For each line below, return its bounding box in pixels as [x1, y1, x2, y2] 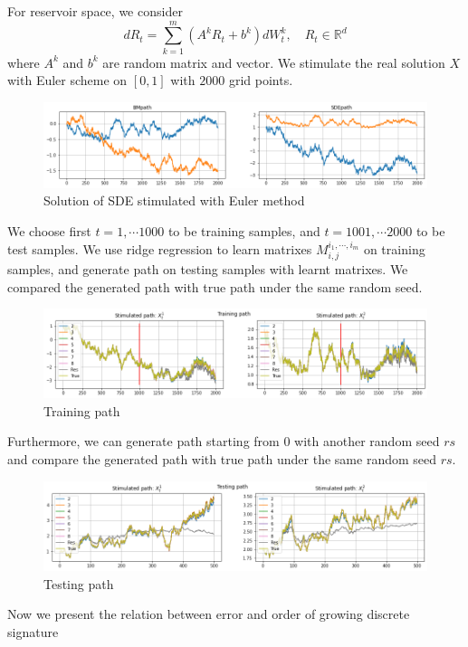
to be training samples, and [167, 222, 320, 241]
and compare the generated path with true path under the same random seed [7, 449, 437, 468]
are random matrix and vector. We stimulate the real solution [102, 52, 445, 71]
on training [363, 239, 425, 258]
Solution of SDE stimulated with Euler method [43, 191, 305, 210]
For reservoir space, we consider [7, 2, 183, 20]
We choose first [7, 222, 91, 241]
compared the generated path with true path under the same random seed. [7, 277, 423, 296]
